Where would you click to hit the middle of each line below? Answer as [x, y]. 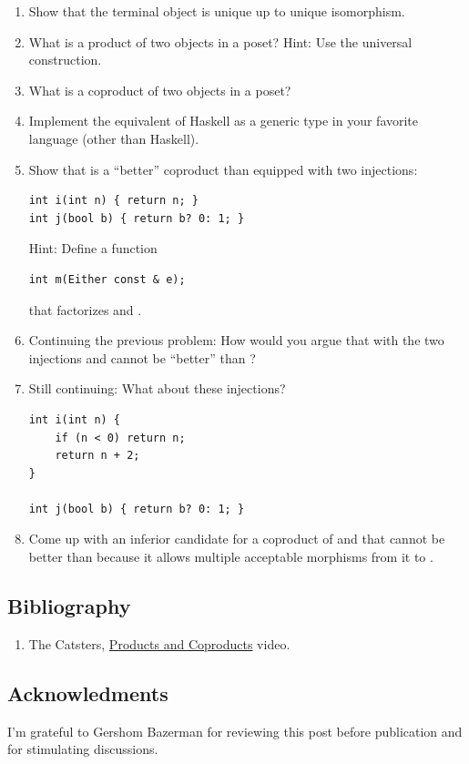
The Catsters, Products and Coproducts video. [159, 643]
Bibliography [69, 606]
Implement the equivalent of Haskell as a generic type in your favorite [224, 121]
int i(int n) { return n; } [113, 201]
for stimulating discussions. [83, 749]
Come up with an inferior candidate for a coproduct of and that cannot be [237, 539]
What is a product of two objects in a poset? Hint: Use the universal [220, 41]
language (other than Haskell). [114, 138]
